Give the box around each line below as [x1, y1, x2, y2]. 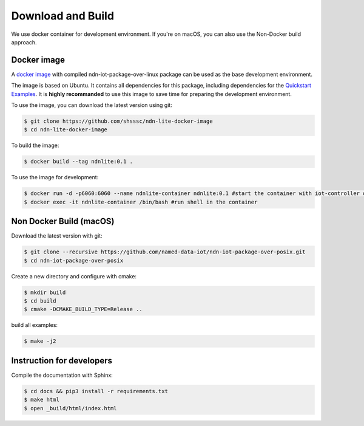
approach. [11, 38, 37, 46]
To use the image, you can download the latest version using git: [11, 101, 172, 109]
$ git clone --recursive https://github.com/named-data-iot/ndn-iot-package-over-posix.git [24, 249, 306, 255]
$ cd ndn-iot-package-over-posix [24, 257, 124, 264]
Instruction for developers [11, 356, 112, 366]
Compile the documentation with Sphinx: [11, 371, 113, 379]
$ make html [24, 396, 60, 404]
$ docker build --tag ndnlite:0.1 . [24, 158, 133, 165]
